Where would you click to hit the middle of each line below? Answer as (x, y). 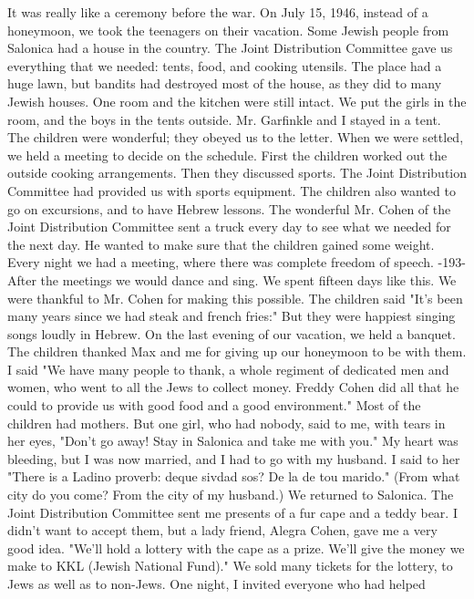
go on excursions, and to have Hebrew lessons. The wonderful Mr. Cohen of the (229, 208)
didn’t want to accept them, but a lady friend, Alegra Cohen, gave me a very (222, 530)
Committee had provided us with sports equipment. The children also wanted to (232, 190)
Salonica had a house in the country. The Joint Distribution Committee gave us (230, 48)
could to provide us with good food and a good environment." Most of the (214, 405)
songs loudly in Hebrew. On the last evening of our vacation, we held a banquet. (232, 333)
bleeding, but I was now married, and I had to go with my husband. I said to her (234, 458)
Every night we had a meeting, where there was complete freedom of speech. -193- (237, 262)
